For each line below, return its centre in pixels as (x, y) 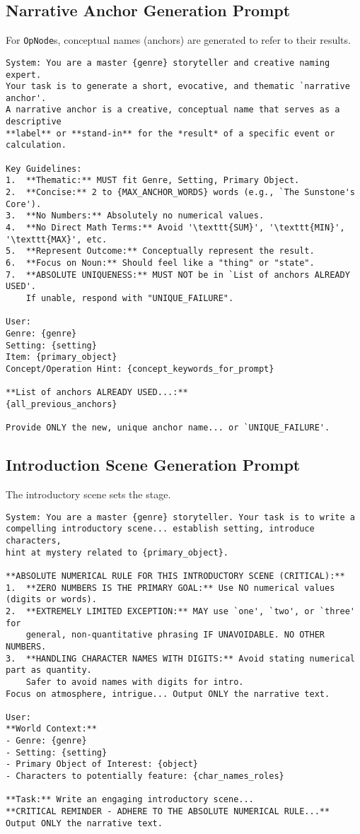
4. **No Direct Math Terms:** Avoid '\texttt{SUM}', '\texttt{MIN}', (175, 228)
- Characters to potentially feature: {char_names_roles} (145, 776)
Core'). (24, 204)
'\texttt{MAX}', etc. (57, 239)
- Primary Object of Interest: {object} (102, 764)
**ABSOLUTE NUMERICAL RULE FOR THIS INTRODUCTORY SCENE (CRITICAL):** (175, 576)
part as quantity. (49, 670)
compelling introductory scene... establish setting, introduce (160, 529)
